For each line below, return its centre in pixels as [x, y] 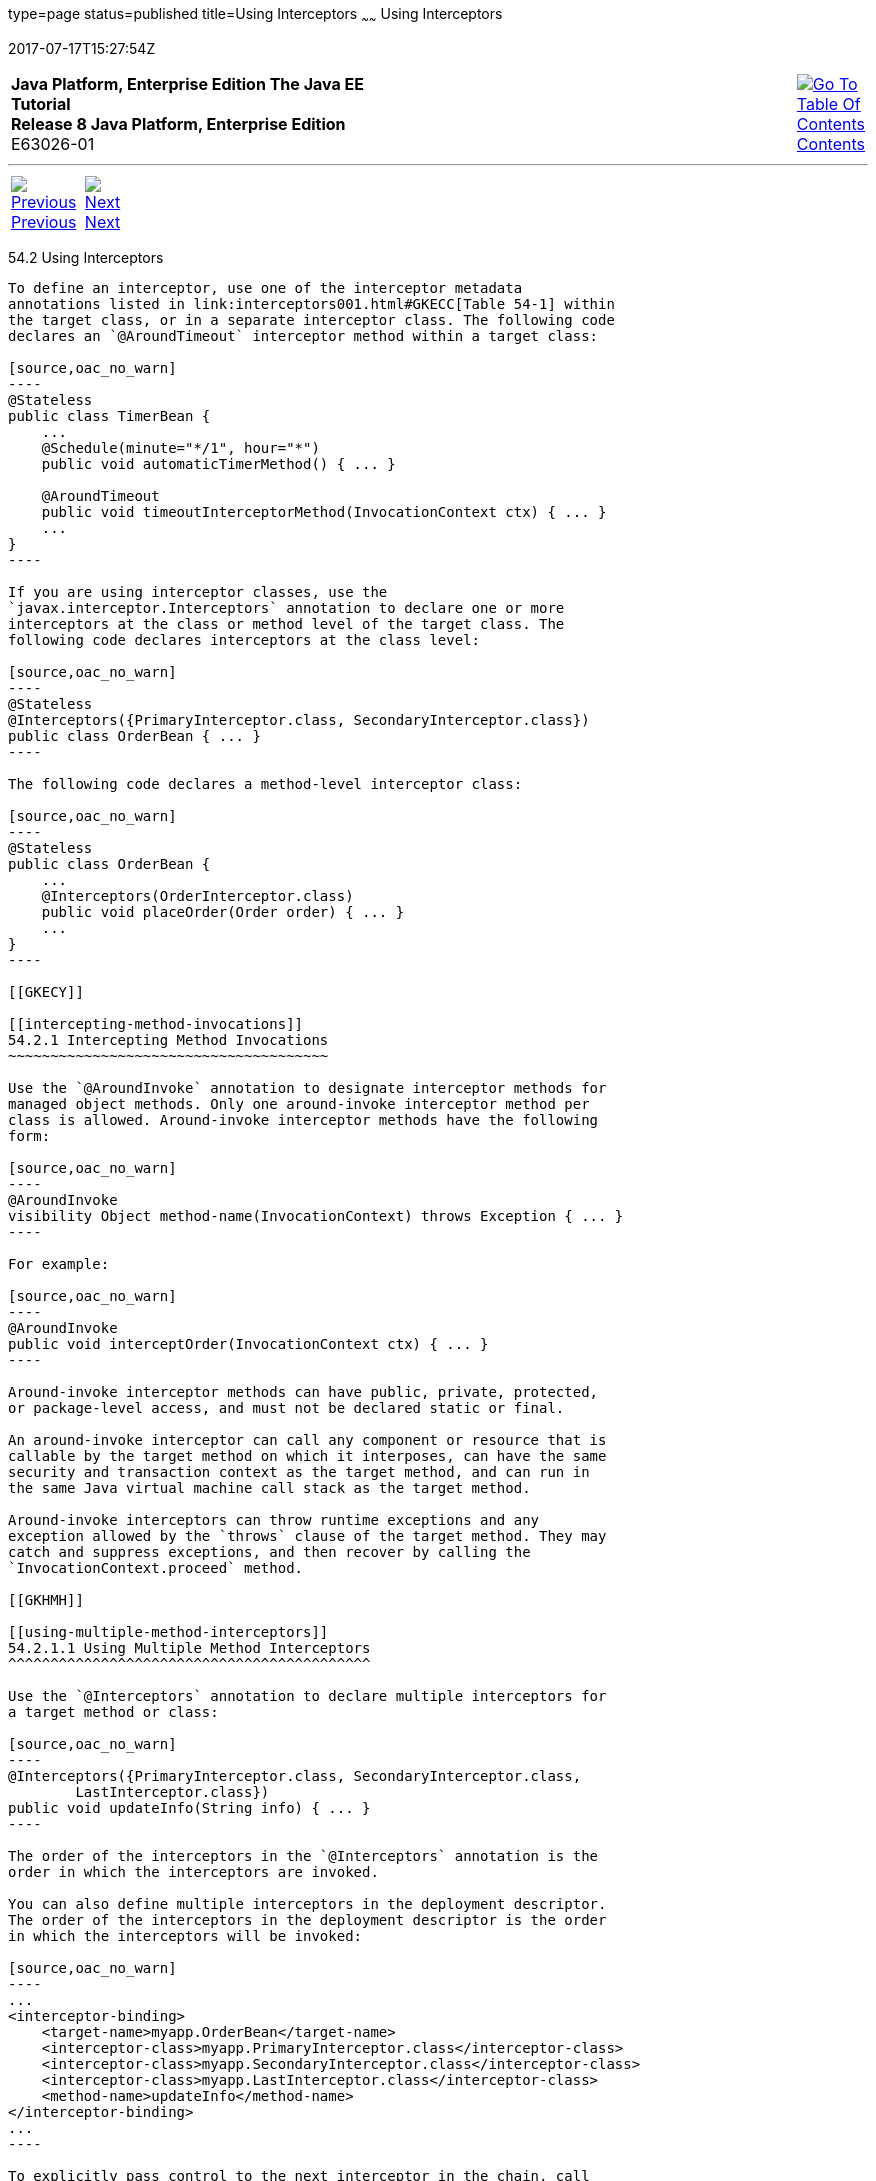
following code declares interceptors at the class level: [244, 639]
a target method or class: [113, 1711]
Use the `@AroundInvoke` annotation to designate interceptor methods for [307, 1087]
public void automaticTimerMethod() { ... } [218, 463]
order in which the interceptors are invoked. [193, 1871]
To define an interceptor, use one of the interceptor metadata [265, 287]
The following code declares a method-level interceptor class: [265, 783]
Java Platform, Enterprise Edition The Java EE [187, 83]
